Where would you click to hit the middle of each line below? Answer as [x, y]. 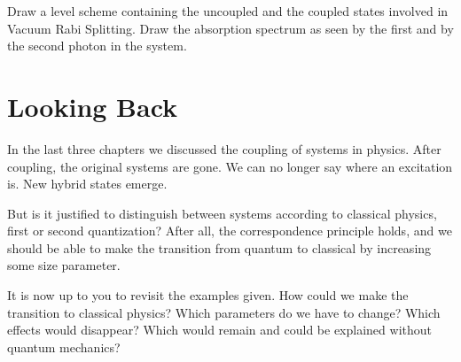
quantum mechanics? [64, 347]
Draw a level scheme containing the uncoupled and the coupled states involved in [228, 11]
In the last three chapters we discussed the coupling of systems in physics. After [224, 148]
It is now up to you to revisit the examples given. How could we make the [208, 295]
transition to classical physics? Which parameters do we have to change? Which [224, 312]
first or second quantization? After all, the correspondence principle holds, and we [230, 231]
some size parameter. [64, 265]
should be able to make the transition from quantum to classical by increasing [219, 247]
